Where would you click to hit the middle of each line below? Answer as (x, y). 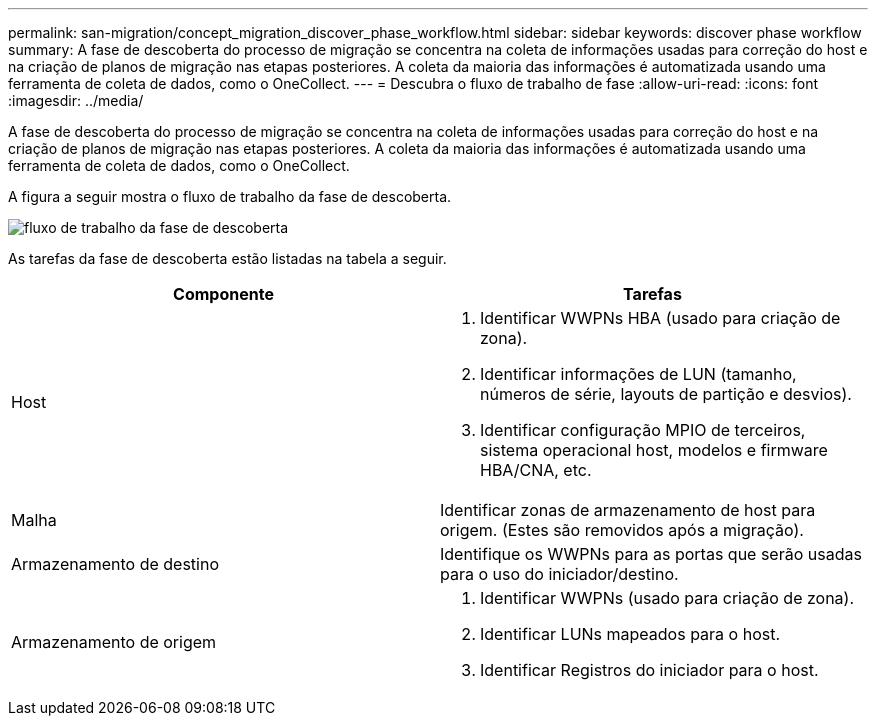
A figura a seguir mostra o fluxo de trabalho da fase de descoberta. (230, 196)
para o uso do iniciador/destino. (559, 574)
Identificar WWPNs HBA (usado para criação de (660, 318)
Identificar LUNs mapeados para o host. (630, 634)
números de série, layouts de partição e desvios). (666, 394)
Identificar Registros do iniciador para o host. (649, 670)
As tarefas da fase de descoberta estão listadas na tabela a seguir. (227, 258)
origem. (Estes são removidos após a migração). (622, 530)
